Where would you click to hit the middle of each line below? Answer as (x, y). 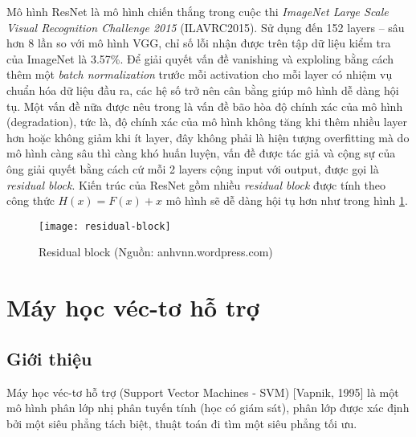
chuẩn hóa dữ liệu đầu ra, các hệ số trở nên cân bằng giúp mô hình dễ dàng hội (203, 90)
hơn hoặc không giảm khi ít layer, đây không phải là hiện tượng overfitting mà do (208, 137)
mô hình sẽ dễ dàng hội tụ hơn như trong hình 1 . (287, 200)
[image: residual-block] (105, 226)
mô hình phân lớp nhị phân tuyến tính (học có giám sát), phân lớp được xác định (208, 408)
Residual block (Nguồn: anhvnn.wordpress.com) (156, 252)
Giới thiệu (49, 358)
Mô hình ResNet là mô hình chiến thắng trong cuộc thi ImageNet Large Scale (198, 11)
